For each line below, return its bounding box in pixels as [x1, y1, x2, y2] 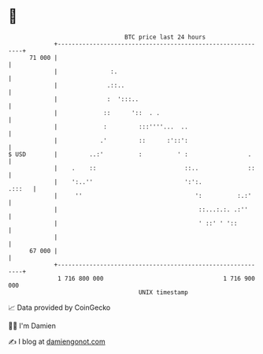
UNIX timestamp [138, 288, 189, 296]
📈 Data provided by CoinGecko [8, 303, 111, 312]
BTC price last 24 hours [124, 33, 206, 41]
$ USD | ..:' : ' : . [8, 150, 252, 158]
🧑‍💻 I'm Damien [8, 321, 57, 330]
